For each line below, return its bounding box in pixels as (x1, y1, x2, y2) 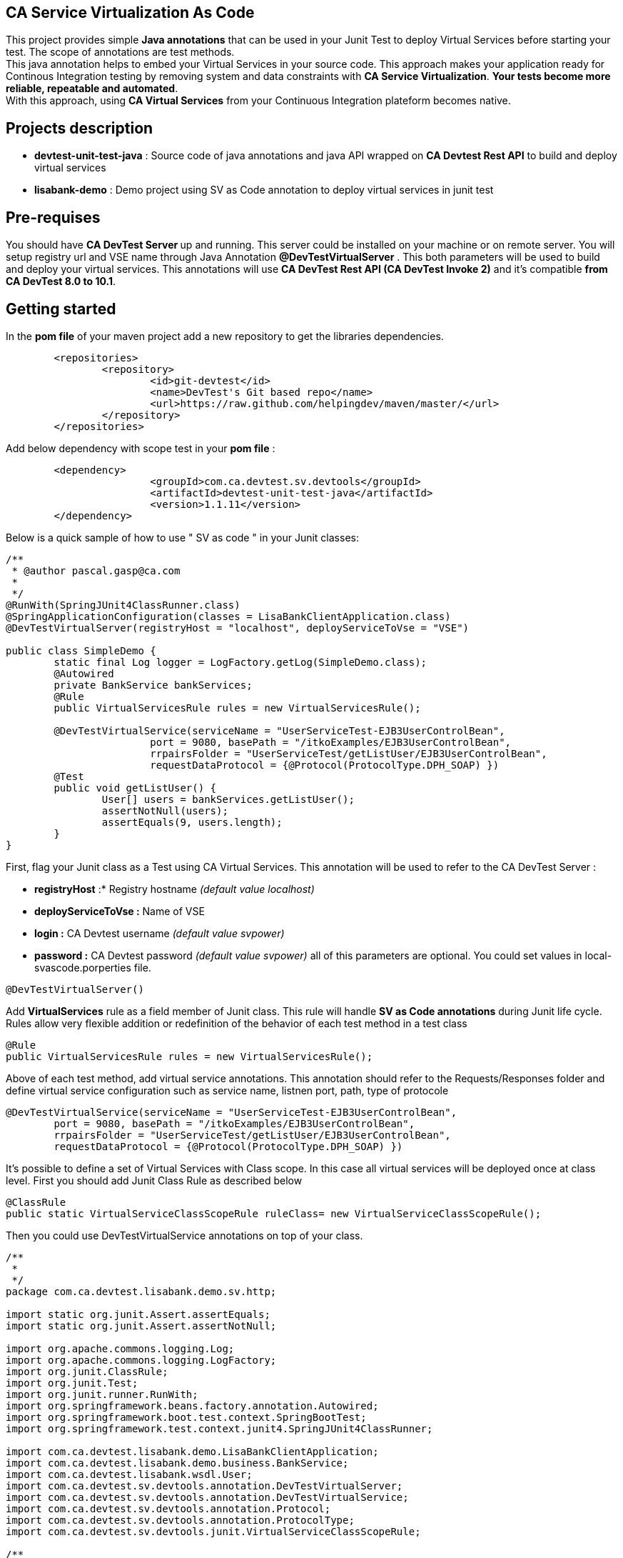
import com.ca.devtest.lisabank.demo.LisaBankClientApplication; (6, 1445, 379, 1457)
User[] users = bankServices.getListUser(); (101, 793, 355, 805)
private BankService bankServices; (54, 679, 253, 691)
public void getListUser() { (54, 782, 217, 794)
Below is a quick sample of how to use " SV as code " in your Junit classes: (6, 531, 359, 544)
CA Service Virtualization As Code (6, 4, 255, 21)
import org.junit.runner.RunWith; (6, 1388, 198, 1400)
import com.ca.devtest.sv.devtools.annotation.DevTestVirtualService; (6, 1491, 409, 1503)
